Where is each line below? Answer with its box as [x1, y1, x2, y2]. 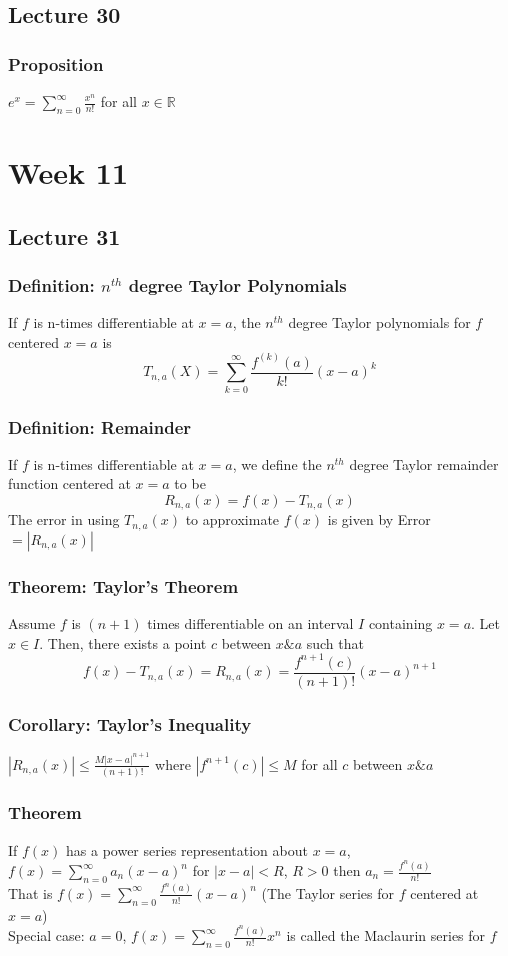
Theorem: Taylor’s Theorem [8, 573, 239, 598]
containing [368, 613, 433, 634]
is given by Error [327, 509, 431, 530]
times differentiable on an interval [147, 613, 354, 634]
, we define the [232, 453, 322, 474]
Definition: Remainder [8, 414, 192, 439]
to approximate [185, 509, 280, 530]
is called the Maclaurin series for [286, 925, 486, 946]
